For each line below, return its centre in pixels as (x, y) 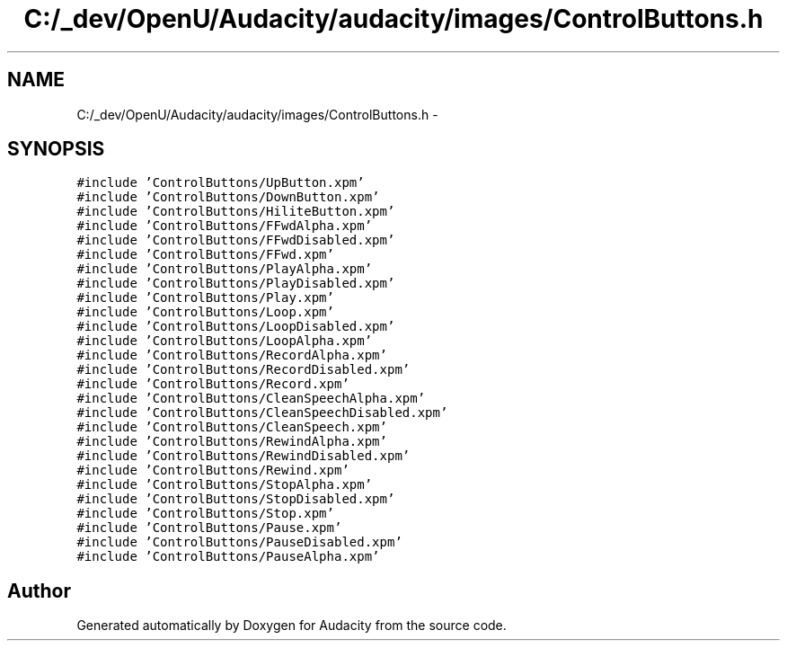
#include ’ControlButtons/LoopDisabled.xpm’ (236, 327)
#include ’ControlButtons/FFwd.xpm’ (205, 255)
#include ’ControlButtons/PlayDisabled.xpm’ (236, 284)
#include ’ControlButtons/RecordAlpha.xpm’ (232, 355)
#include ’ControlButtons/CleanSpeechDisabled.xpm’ (262, 413)
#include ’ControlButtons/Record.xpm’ (213, 384)
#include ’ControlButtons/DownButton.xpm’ (228, 197)
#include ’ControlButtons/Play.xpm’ (205, 298)
